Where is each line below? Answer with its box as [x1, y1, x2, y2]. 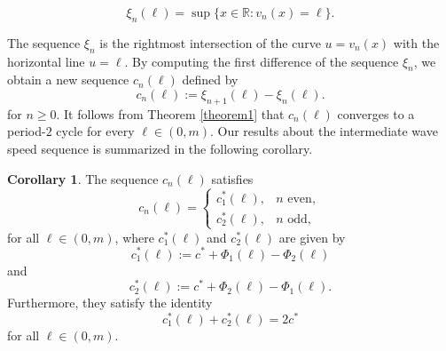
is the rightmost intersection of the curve [99, 33, 321, 52]
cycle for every [56, 122, 135, 140]
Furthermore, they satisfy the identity [7, 293, 213, 312]
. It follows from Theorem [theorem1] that [56, 104, 285, 123]
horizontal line [7, 52, 85, 70]
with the [393, 33, 440, 52]
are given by [278, 227, 346, 246]
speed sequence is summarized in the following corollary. [7, 139, 313, 157]
